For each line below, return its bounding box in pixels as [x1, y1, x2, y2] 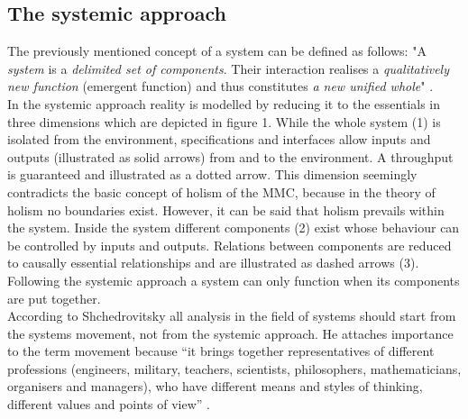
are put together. [7, 288, 101, 307]
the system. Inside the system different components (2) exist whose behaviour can [7, 218, 460, 237]
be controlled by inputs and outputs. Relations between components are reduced [7, 235, 452, 254]
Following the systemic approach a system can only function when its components [7, 270, 460, 289]
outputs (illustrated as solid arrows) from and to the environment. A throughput [7, 147, 454, 166]
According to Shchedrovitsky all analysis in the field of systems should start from [7, 306, 456, 325]
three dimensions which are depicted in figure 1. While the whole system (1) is [7, 112, 441, 131]
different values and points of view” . [7, 395, 210, 414]
